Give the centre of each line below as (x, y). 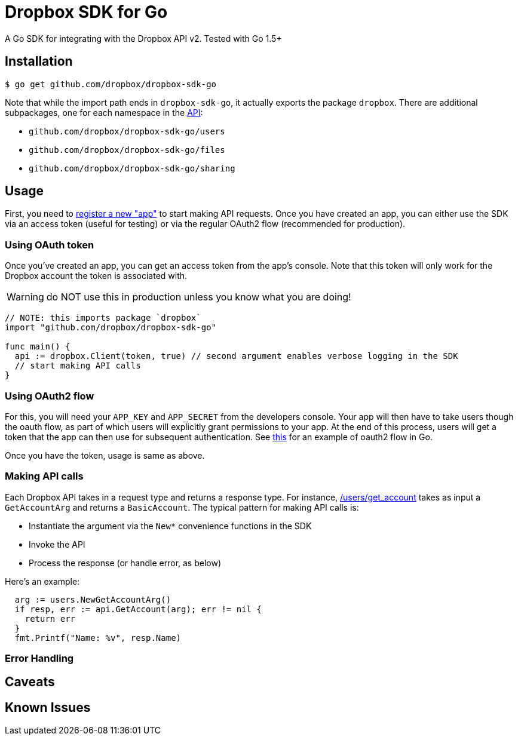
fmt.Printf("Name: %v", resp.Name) (98, 638)
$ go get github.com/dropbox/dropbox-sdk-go (111, 84)
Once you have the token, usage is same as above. (105, 455)
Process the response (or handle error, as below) (125, 563)
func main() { (38, 347)
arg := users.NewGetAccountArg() (93, 599)
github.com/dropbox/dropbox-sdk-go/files (127, 150)
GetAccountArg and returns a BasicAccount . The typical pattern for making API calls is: (182, 507)
